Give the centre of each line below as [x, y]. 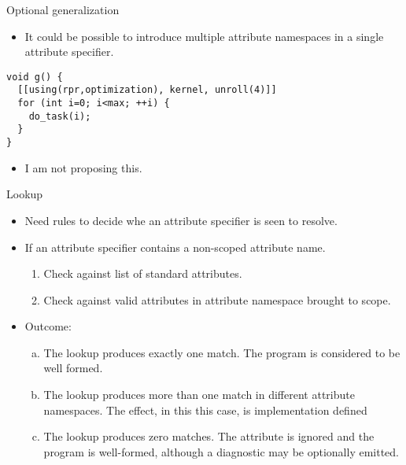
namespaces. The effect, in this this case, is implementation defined [205, 410]
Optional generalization [63, 9]
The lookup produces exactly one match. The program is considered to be [222, 352]
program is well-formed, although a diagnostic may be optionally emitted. [221, 451]
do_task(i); [60, 116]
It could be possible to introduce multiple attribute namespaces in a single [204, 36]
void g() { [35, 77]
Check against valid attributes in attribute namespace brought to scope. [217, 299]
